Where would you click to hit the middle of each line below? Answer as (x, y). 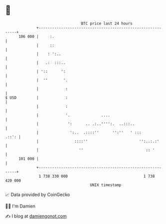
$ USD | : (37, 98)
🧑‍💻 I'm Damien (20, 206)
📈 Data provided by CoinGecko (38, 195)
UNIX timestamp (106, 185)
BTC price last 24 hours (107, 23)
